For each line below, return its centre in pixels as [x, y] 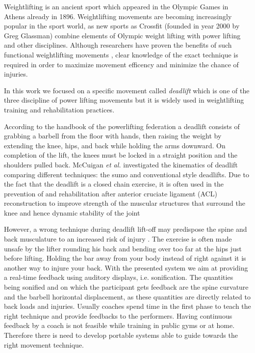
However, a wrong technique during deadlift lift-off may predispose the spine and [126, 229]
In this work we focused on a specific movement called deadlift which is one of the [127, 90]
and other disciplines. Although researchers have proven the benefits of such [118, 45]
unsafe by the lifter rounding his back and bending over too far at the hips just [123, 248]
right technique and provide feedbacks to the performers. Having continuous [118, 315]
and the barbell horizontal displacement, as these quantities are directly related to [127, 296]
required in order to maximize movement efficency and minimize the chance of [121, 64]
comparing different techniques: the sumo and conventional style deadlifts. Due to [127, 174]
